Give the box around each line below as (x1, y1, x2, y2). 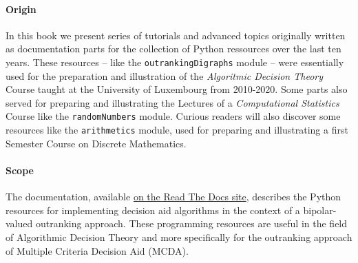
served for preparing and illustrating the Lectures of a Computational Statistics (6, 95, 339, 109)
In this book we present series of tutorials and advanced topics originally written (6, 28, 346, 42)
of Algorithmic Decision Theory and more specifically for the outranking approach (6, 229, 352, 244)
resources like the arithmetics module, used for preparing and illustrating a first (6, 123, 348, 137)
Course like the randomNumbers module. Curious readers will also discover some (6, 109, 341, 123)
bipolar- (303, 202, 337, 217)
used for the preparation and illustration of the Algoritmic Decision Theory (6, 68, 323, 83)
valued (6, 216, 33, 231)
